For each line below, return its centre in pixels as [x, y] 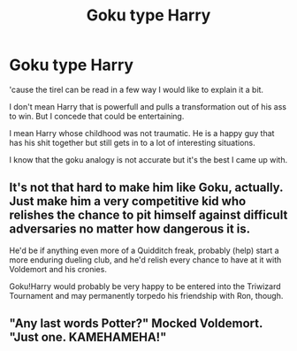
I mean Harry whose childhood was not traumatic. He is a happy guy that [142, 133]
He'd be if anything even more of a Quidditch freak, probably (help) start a [145, 250]
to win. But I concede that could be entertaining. [97, 116]
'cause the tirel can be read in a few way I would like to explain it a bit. [136, 89]
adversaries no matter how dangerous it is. [130, 229]
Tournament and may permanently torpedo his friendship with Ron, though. [146, 295]
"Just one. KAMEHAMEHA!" [88, 337]
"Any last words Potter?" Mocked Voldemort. [136, 324]
